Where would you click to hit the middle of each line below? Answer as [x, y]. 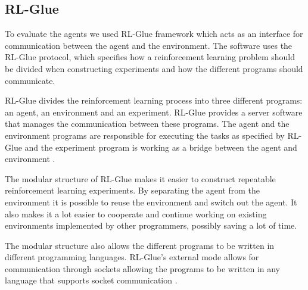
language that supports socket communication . [91, 280]
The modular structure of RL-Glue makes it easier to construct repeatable [140, 178]
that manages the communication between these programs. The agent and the [147, 124]
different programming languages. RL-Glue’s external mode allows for [132, 257]
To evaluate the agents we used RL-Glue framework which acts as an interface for [154, 34]
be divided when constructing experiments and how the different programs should [154, 68]
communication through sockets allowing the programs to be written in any [142, 268]
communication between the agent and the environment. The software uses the [149, 45]
